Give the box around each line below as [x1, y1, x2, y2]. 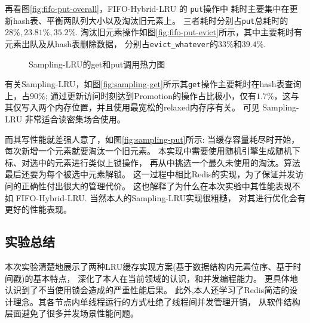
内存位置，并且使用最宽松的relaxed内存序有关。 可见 [54, 101, 260, 113]
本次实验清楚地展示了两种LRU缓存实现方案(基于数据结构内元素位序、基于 [5, 260, 293, 272]
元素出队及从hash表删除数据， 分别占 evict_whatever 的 [5, 37, 218, 50]
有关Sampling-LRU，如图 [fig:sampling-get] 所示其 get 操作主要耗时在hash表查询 [5, 78, 302, 90]
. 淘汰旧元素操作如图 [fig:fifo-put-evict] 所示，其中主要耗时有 [75, 26, 302, 38]
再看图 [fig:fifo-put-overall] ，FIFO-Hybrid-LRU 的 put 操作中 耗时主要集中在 [5, 2, 290, 14]
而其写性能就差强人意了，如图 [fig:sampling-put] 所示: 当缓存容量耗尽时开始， [5, 133, 300, 145]
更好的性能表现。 [5, 203, 72, 216]
